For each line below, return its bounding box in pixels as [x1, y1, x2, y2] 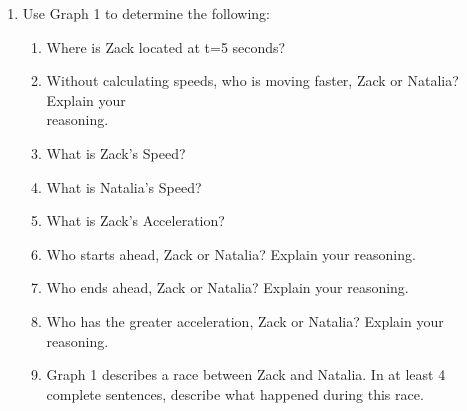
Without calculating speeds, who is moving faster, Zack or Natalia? [46, 70, 459, 91]
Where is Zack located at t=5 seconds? [46, 36, 286, 57]
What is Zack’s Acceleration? [46, 210, 225, 231]
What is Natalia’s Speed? [46, 176, 202, 197]
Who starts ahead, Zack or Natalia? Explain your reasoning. [46, 243, 416, 264]
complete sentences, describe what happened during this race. [46, 383, 424, 404]
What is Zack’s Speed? [46, 142, 186, 163]
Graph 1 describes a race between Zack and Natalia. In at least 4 [46, 364, 446, 385]
